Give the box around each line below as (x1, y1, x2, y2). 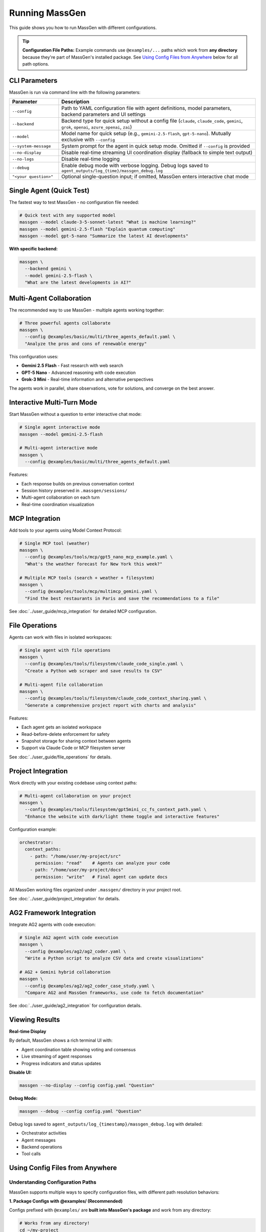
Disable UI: (9, 1069, 32, 1075)
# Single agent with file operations (19, 647, 111, 653)
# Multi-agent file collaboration (19, 682, 103, 687)
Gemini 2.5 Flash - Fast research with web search (21, 363, 123, 369)
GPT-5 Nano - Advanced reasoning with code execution (21, 370, 136, 376)
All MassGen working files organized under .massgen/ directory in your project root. (9, 887, 182, 892)
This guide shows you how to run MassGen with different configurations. (9, 25, 157, 31)
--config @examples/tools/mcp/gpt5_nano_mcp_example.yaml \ (25, 554, 173, 560)
